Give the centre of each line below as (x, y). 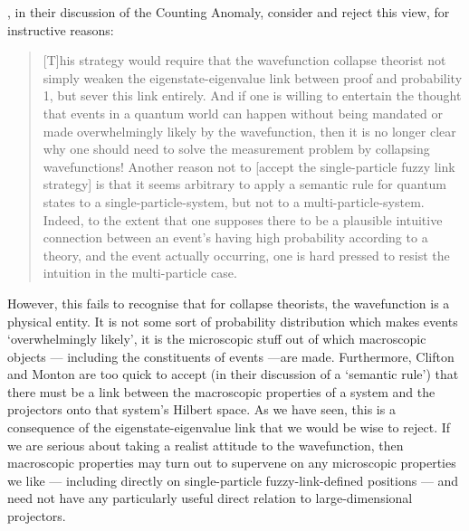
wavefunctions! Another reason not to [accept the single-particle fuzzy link (249, 166)
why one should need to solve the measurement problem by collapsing (236, 149)
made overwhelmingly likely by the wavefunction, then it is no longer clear (249, 131)
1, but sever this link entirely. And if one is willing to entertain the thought (252, 95)
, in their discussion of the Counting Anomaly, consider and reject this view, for (229, 12)
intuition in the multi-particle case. (140, 273)
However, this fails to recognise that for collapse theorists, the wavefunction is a (229, 303)
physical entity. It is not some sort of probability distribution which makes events (233, 321)
